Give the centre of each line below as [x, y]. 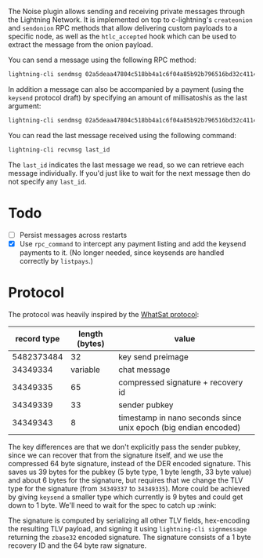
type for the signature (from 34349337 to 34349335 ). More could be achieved [129, 488]
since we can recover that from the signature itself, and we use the [116, 455]
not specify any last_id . [47, 181]
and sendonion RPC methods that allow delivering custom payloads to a [123, 28]
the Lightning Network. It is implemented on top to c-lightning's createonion [130, 20]
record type [38, 338]
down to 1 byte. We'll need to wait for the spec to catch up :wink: [112, 505]
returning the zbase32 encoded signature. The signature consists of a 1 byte [130, 537]
